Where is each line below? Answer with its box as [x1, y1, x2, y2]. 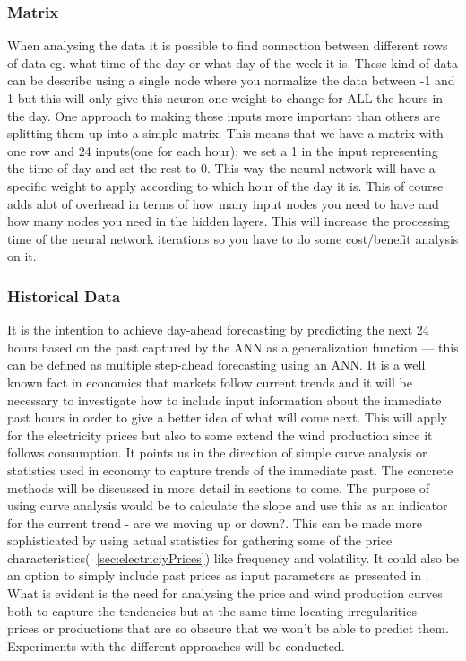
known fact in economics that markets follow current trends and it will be [7, 372, 412, 391]
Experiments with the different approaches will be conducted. [7, 636, 345, 655]
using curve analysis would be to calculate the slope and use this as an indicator [7, 496, 448, 515]
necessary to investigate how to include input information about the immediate [7, 390, 442, 409]
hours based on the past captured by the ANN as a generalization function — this [7, 337, 459, 356]
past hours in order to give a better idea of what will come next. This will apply [7, 408, 448, 427]
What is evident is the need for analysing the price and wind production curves [7, 584, 443, 603]
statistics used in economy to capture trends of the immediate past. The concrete [7, 460, 453, 479]
